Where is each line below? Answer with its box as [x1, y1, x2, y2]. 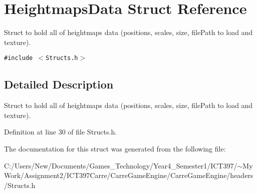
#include [4, 54, 33, 62]
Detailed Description [4, 76, 114, 92]
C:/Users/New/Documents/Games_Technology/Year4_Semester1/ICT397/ [4, 160, 237, 170]
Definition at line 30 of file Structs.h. [4, 126, 117, 137]
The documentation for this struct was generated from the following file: [4, 143, 226, 153]
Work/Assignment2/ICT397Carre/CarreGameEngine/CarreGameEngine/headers [4, 170, 253, 180]
